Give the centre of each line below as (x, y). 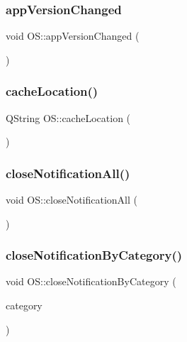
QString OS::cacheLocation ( (68, 117)
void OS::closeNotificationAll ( (72, 200)
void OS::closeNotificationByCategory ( (91, 281)
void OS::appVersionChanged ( (73, 36)
